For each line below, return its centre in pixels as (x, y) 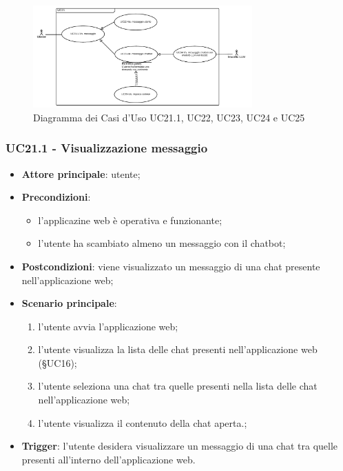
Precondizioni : (56, 197)
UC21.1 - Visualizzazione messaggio (107, 148)
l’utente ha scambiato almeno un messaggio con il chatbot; (162, 243)
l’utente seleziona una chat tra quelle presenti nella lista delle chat (178, 386)
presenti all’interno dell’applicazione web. (108, 459)
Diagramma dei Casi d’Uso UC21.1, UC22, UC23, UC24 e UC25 (169, 117)
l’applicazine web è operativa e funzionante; (130, 220)
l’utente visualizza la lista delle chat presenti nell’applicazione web (178, 349)
